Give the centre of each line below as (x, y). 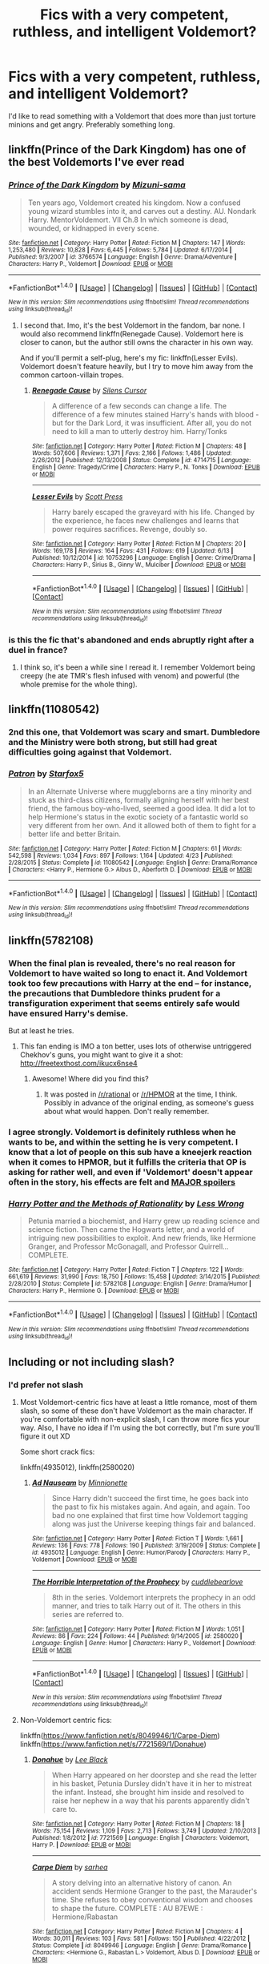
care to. (64, 1809)
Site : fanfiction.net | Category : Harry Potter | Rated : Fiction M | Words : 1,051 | (138, 1629)
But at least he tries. (41, 1031)
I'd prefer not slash (46, 1385)
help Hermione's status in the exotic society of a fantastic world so (138, 817)
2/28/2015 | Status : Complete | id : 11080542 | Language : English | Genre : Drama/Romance (133, 863)
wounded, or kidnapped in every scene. (93, 228)
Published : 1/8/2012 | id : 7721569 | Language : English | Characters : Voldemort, (141, 1838)
